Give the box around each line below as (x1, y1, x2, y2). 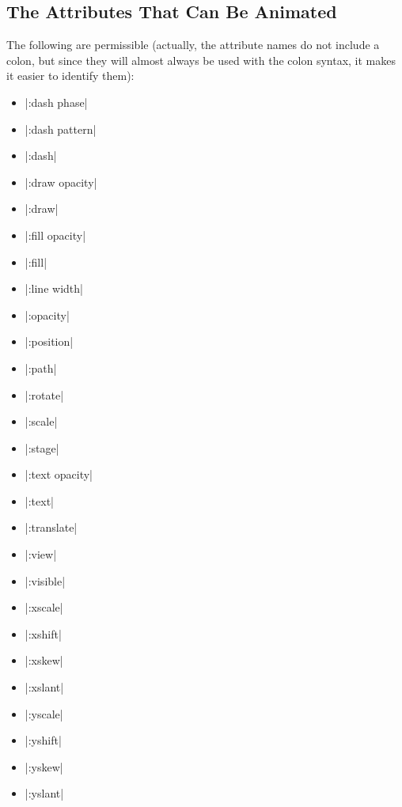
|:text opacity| (25, 466, 93, 483)
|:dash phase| (25, 93, 88, 110)
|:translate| (25, 519, 78, 536)
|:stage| (25, 439, 59, 456)
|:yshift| (25, 732, 62, 748)
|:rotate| (25, 386, 64, 403)
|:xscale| (25, 599, 63, 616)
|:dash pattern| (25, 120, 97, 137)
